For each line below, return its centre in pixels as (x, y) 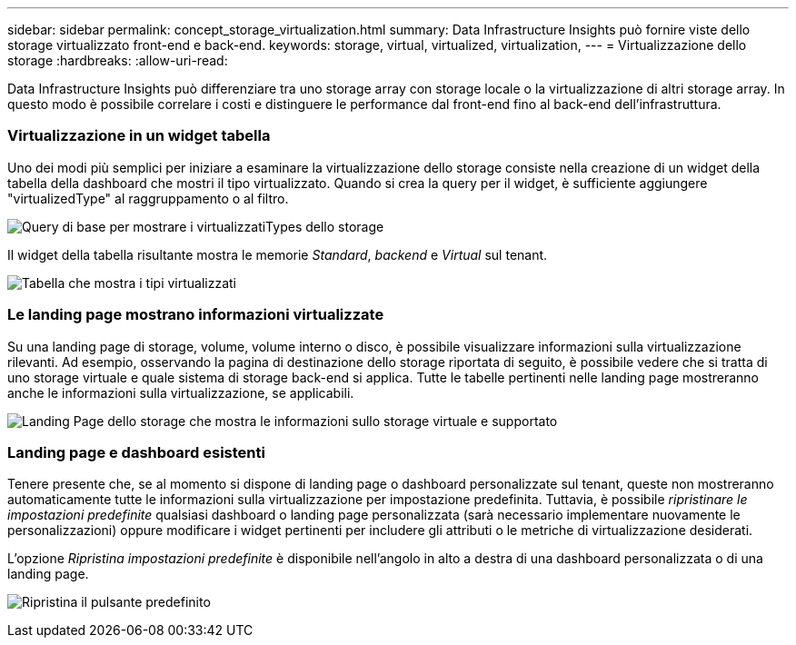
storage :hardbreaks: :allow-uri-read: (118, 60)
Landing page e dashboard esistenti (136, 452)
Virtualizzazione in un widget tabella (139, 136)
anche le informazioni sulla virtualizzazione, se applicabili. (181, 392)
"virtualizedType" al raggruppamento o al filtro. (148, 198)
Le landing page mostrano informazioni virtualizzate (196, 315)
